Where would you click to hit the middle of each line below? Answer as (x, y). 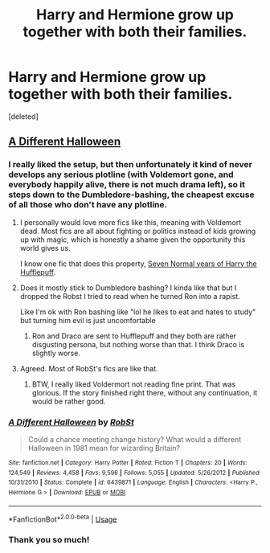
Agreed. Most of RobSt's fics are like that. (89, 368)
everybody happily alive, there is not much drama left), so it (127, 185)
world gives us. (45, 248)
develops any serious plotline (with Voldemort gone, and (121, 174)
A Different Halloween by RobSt (71, 422)
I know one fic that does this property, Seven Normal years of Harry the (138, 264)
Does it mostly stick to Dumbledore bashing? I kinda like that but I (128, 288)
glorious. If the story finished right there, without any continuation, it (145, 392)
